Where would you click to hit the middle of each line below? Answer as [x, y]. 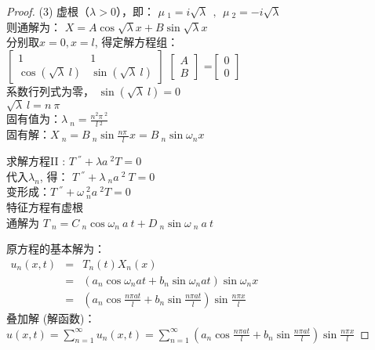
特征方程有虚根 [45, 207]
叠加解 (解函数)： [51, 318]
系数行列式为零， [50, 90]
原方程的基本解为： [56, 249]
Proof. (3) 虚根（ [48, 11]
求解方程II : [36, 161]
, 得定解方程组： [137, 42]
